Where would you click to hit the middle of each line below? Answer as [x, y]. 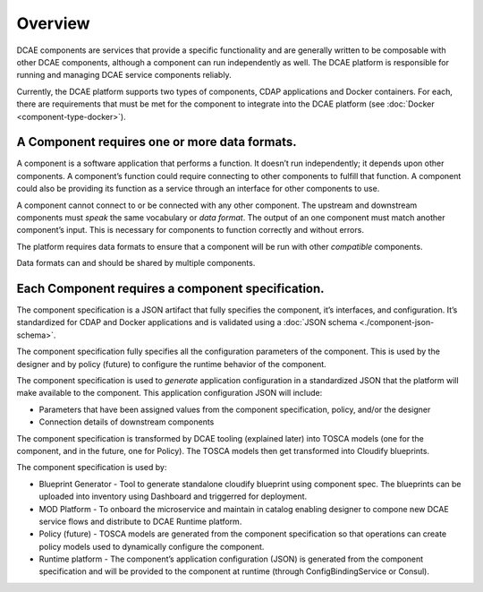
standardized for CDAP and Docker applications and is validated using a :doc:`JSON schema [187, 322]
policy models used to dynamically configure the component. [152, 546]
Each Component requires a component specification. [171, 288]
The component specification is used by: [92, 468]
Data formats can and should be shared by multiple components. [136, 263]
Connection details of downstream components [127, 422]
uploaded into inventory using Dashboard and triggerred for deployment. [173, 496]
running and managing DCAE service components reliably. [124, 75]
